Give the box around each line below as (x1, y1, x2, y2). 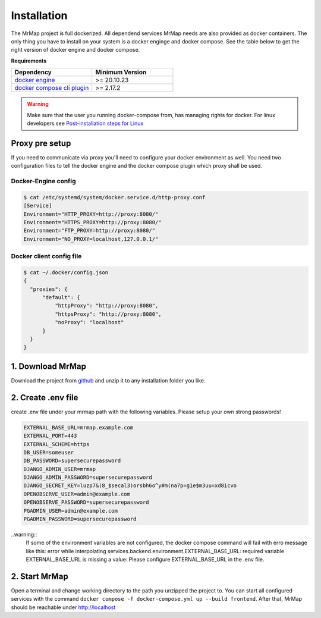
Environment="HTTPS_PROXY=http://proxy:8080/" (23, 219, 162, 225)
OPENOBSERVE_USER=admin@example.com (23, 491, 131, 497)
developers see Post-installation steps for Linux (27, 120, 144, 127)
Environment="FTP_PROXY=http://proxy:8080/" (23, 227, 156, 234)
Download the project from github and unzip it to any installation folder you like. (11, 377, 206, 384)
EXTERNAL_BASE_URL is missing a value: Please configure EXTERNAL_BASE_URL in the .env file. (26, 556, 265, 563)
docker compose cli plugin (14, 84, 89, 92)
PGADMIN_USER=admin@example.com (23, 507, 118, 514)
